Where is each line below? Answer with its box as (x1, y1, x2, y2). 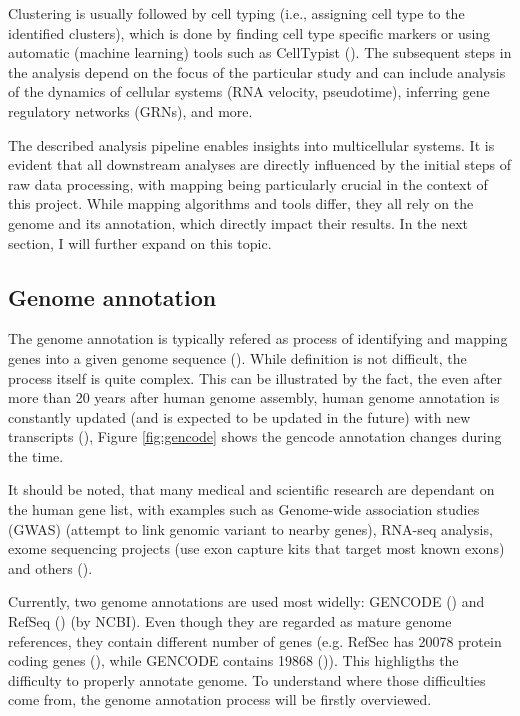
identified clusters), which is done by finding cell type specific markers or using (8, 22, 491, 43)
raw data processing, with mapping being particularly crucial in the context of (8, 173, 488, 194)
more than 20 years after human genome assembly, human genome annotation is (8, 387, 500, 408)
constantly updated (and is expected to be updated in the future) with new (8, 406, 471, 427)
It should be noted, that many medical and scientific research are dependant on (8, 479, 495, 500)
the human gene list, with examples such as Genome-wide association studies (8, 499, 480, 520)
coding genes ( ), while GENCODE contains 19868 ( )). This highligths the (8, 650, 459, 671)
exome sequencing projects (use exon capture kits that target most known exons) (8, 538, 505, 559)
